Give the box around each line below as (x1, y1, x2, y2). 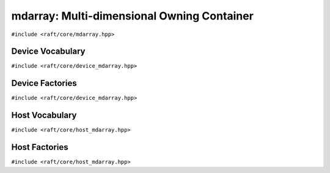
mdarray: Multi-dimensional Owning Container (11, 9, 254, 23)
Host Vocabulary (11, 110, 77, 121)
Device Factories (11, 78, 77, 88)
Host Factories (11, 142, 68, 152)
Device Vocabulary (11, 46, 86, 57)
